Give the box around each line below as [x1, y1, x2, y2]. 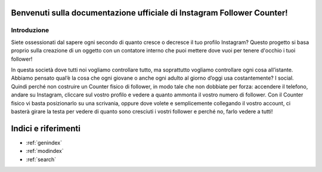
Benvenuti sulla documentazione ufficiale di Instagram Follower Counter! [11, 8, 289, 18]
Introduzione [11, 26, 49, 35]
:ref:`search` [26, 155, 57, 163]
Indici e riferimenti [11, 123, 80, 133]
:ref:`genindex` [26, 139, 63, 146]
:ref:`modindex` [26, 148, 64, 155]
